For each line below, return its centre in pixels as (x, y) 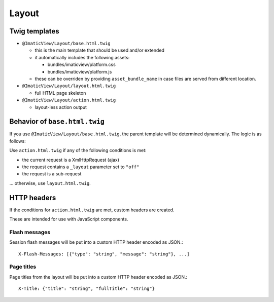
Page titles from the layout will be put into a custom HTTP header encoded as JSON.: (98, 277)
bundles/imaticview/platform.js (80, 71)
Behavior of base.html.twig (57, 122)
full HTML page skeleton (60, 93)
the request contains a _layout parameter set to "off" (81, 167)
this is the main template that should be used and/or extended (100, 50)
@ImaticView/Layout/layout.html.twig (69, 86)
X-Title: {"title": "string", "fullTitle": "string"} (87, 289)
